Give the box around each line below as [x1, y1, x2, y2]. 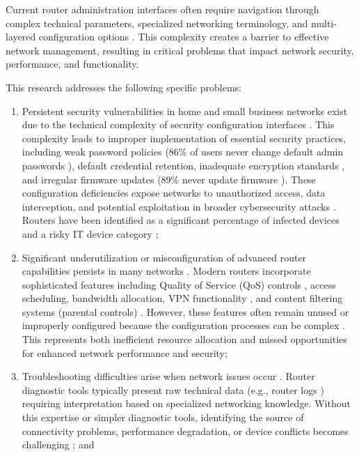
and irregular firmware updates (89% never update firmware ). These [22, 172, 316, 186]
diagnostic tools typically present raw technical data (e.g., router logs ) [22, 382, 324, 397]
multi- [310, 15, 337, 30]
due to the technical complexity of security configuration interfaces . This [22, 117, 335, 132]
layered [6, 29, 36, 44]
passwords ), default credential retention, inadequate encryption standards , [22, 158, 345, 172]
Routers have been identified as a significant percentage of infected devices [22, 213, 340, 227]
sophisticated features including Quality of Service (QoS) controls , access [22, 277, 336, 291]
